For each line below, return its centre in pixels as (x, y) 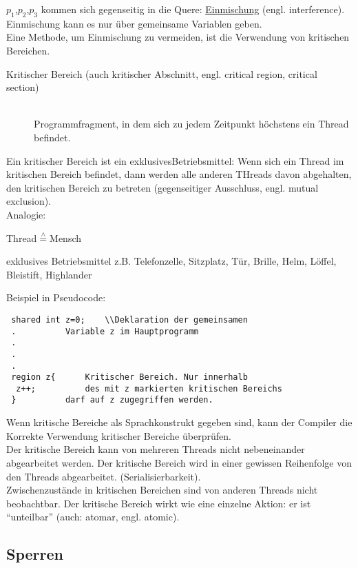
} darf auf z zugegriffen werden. (112, 400)
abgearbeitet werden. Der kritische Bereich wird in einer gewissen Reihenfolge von (179, 462)
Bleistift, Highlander (49, 274)
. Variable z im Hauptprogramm (105, 331)
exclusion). (29, 201)
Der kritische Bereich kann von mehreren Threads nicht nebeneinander (156, 449)
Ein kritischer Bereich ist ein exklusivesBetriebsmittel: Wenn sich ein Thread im (175, 160)
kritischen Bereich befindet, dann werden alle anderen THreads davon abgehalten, (179, 174)
